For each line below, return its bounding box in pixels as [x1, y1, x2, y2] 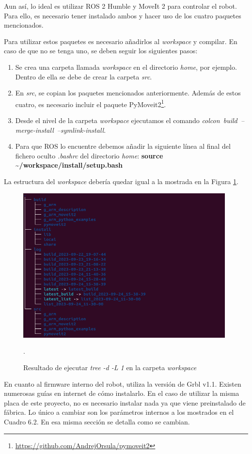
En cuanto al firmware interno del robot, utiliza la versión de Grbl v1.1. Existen [4, 378, 241, 389]
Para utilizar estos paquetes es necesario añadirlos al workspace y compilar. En [4, 36, 237, 46]
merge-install [15, 125, 54, 135]
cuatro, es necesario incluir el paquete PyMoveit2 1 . [15, 97, 166, 109]
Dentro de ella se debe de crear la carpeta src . [15, 71, 152, 81]
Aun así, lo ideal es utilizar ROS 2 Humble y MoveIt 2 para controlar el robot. [4, 1, 237, 11]
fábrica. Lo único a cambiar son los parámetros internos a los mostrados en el [4, 407, 234, 417]
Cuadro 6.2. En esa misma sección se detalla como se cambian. [4, 416, 190, 426]
